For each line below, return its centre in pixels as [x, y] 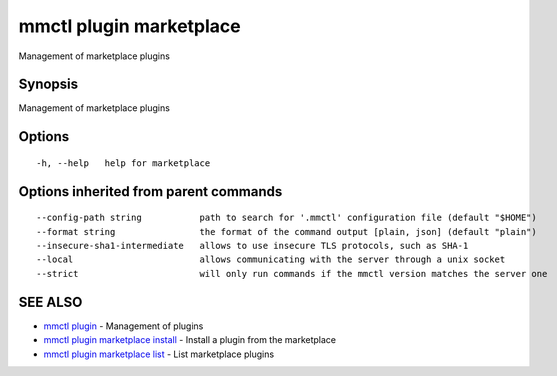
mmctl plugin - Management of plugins [123, 326]
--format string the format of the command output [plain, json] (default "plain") [286, 231]
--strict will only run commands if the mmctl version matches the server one [292, 273]
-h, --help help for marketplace [123, 163]
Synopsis [48, 84]
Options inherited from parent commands [150, 191]
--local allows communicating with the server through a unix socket [271, 259]
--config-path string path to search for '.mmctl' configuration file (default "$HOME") [286, 218]
